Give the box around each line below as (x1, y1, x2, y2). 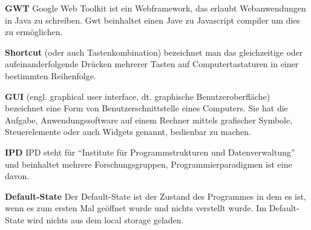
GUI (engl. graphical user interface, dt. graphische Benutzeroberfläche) (5, 90, 270, 102)
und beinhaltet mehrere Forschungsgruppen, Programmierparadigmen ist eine (5, 157, 292, 170)
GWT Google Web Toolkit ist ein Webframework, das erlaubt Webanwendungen (5, 2, 306, 14)
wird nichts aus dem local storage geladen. (27, 213, 184, 226)
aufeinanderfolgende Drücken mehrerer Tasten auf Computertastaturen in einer (5, 57, 299, 70)
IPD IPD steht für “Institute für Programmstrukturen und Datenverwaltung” (5, 145, 295, 158)
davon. (5, 169, 30, 182)
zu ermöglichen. (5, 25, 63, 38)
